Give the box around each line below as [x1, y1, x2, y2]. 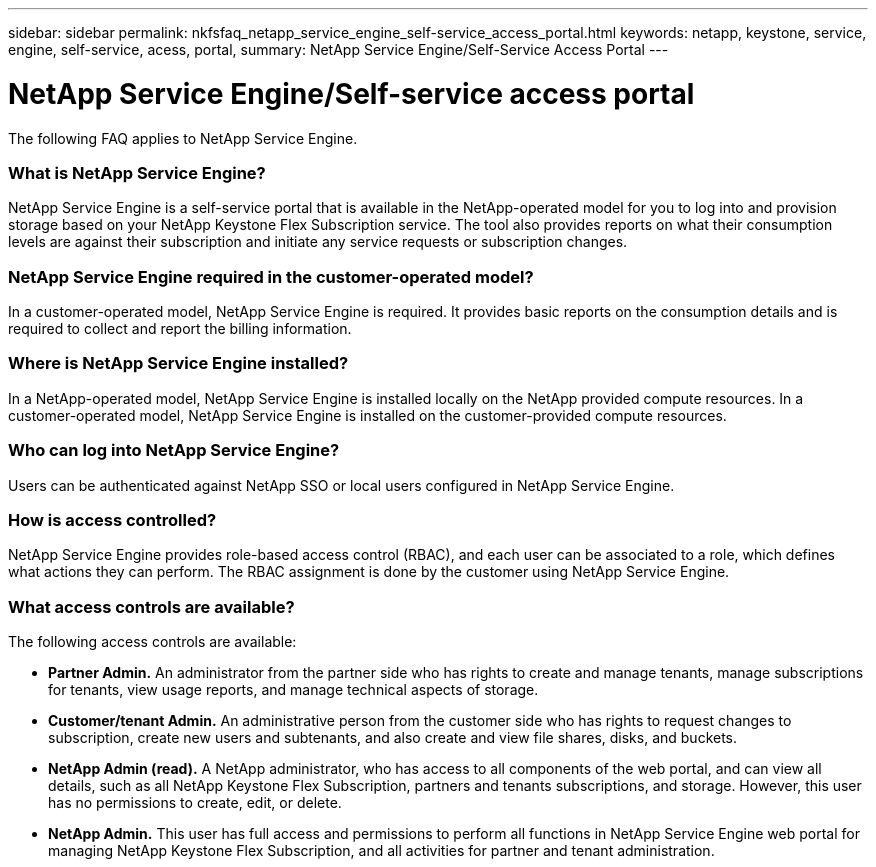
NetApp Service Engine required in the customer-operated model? [8, 266, 534, 287]
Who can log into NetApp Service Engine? [8, 440, 340, 461]
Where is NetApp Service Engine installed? [8, 353, 349, 374]
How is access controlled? [8, 509, 217, 530]
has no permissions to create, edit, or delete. [48, 794, 342, 811]
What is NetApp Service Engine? [8, 162, 266, 183]
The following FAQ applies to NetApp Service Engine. [8, 129, 358, 147]
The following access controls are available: [8, 633, 297, 650]
